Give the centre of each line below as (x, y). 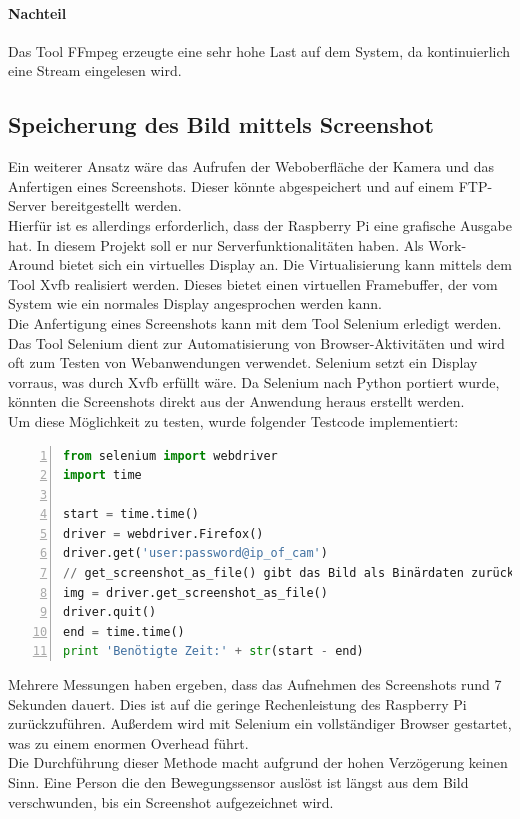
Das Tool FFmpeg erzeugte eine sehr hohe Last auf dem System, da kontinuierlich (259, 50)
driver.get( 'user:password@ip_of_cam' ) (195, 553)
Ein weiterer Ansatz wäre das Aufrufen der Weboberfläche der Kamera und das (251, 166)
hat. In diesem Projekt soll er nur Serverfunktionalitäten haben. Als (216, 244)
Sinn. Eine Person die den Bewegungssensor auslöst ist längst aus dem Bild (238, 782)
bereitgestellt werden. (116, 205)
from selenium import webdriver (170, 455)
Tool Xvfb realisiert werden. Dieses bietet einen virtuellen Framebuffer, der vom (253, 283)
